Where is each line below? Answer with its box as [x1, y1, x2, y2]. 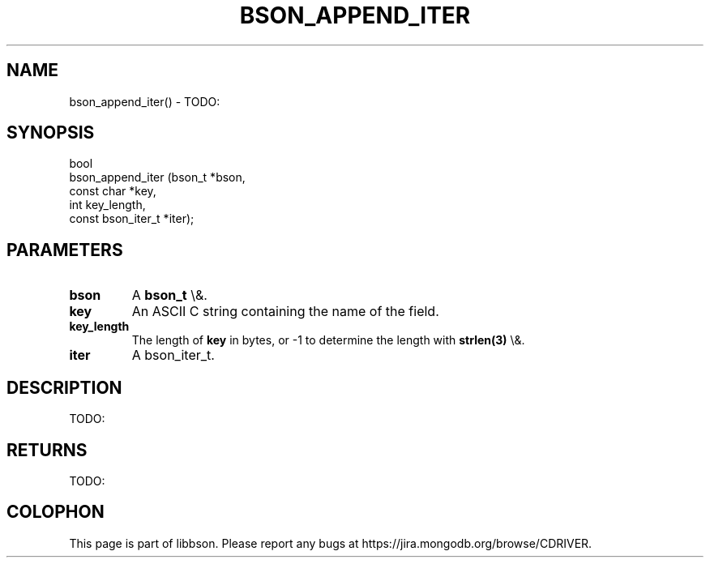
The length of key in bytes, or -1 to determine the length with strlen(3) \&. [131, 333, 525, 348]
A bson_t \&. [131, 287, 207, 304]
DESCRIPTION [6, 377, 122, 398]
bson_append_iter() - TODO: [69, 94, 220, 109]
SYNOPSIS [6, 122, 95, 143]
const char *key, [69, 184, 156, 199]
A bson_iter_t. [131, 347, 215, 364]
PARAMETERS [6, 239, 123, 260]
